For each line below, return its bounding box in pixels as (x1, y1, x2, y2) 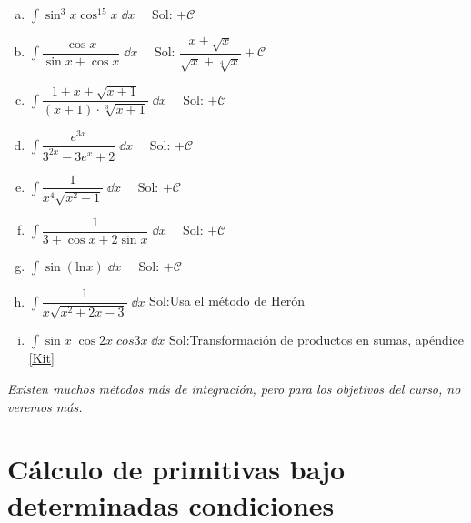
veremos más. (7, 397, 83, 416)
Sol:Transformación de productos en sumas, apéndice (169, 330, 465, 349)
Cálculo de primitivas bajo (7, 450, 346, 488)
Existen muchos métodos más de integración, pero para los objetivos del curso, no (7, 379, 461, 398)
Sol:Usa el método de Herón (149, 291, 305, 310)
